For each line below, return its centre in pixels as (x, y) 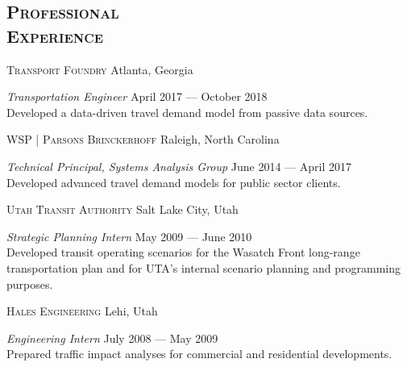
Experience (55, 35)
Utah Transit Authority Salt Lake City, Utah (123, 209)
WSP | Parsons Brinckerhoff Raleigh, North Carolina (143, 139)
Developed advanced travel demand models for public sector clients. (174, 182)
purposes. (30, 284)
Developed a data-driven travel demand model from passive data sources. (187, 112)
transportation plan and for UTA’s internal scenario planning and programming (204, 267)
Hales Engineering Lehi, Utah (82, 311)
